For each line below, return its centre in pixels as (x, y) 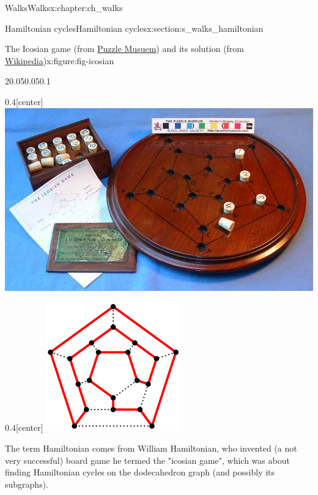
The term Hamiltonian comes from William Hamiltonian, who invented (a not (151, 448)
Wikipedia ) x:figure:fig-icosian (60, 60)
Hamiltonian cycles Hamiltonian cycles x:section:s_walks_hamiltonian (134, 28)
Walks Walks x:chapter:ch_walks (64, 7)
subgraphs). (27, 484)
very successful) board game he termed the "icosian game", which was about (147, 460)
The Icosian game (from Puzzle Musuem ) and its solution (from (125, 49)
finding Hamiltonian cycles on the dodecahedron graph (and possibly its (140, 472)
